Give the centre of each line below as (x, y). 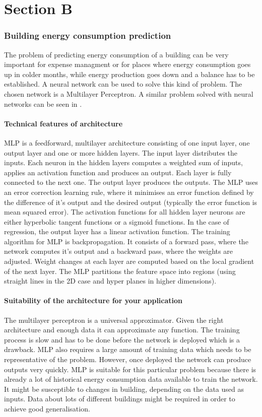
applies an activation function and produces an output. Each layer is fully (118, 172)
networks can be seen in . (43, 103)
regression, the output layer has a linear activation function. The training (117, 231)
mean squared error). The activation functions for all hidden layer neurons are (125, 212)
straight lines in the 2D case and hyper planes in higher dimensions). (110, 281)
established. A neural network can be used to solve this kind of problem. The (123, 84)
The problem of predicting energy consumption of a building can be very (116, 54)
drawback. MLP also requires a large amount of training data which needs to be (128, 349)
